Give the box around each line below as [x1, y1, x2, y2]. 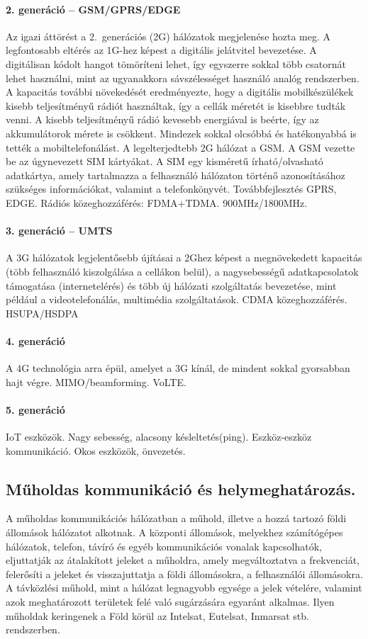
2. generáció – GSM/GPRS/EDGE [6, 1, 181, 16]
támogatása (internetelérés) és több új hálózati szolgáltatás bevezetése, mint [6, 278, 337, 293]
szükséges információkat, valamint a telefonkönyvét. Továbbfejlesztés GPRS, [6, 181, 337, 196]
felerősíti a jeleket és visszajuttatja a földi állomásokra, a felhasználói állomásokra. [6, 566, 363, 581]
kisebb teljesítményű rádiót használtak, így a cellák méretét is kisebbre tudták [6, 98, 346, 113]
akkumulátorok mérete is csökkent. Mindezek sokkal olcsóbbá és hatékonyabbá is [6, 125, 357, 140]
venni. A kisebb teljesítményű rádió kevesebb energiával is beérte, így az [6, 112, 319, 127]
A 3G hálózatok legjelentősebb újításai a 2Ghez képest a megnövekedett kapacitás [6, 250, 362, 265]
